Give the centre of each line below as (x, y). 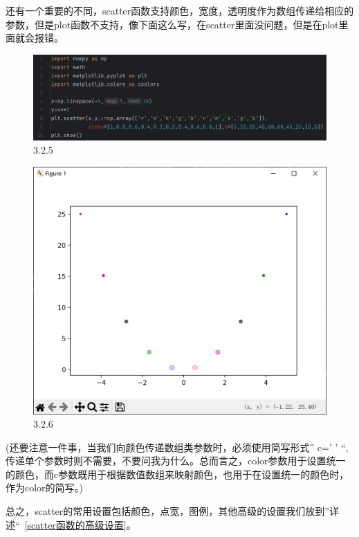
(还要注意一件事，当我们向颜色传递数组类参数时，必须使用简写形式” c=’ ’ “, (177, 447)
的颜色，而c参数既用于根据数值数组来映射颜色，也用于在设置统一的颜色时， (177, 474)
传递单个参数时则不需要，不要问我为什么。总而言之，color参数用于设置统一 (176, 461)
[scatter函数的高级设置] (75, 524)
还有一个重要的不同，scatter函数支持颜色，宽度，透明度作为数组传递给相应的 (180, 10)
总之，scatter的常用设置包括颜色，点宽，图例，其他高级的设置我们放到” (167, 511)
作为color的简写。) (45, 488)
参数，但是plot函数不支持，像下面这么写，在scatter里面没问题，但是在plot (172, 24)
